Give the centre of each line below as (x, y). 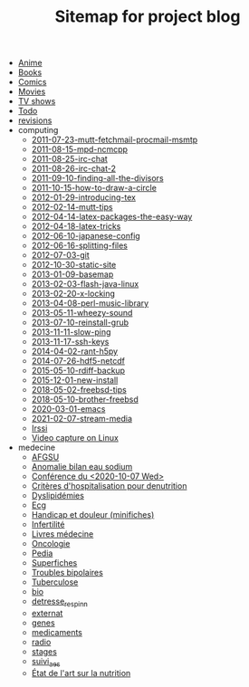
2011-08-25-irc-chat (70, 159)
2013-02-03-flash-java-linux (85, 284)
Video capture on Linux (75, 438)
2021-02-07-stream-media (82, 419)
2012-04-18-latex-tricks (76, 226)
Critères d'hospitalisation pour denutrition (109, 486)
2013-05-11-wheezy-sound (82, 313)
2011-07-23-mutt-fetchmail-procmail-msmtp (115, 140)
